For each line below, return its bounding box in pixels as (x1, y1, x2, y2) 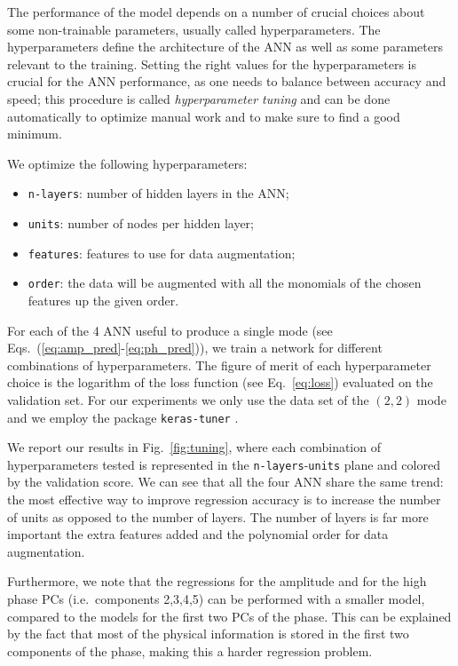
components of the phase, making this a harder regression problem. (7, 641, 373, 660)
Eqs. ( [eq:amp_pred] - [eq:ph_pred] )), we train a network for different (7, 338, 383, 357)
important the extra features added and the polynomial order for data (7, 525, 389, 543)
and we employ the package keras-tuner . (7, 408, 239, 426)
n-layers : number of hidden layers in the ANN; (28, 184, 289, 202)
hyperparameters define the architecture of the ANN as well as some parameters (7, 37, 443, 56)
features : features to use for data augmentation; (28, 243, 296, 262)
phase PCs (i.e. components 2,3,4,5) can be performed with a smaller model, (7, 590, 425, 607)
